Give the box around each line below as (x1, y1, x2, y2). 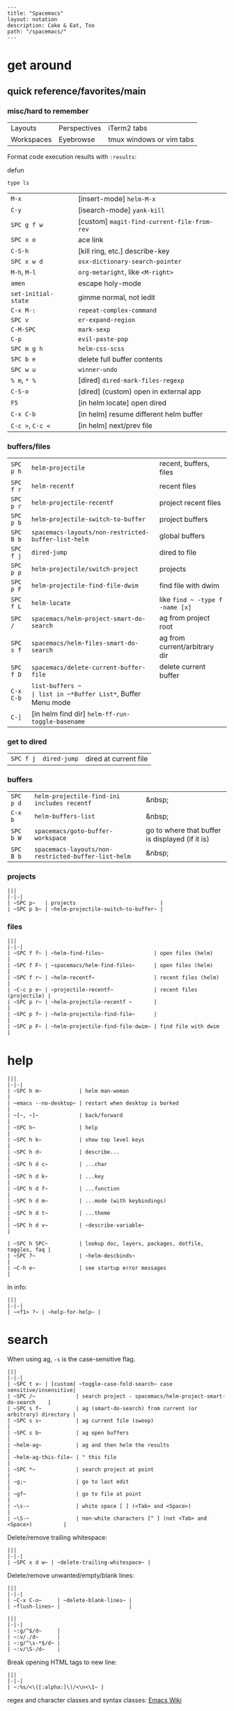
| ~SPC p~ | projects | (7, 899, 164, 907)
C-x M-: (10, 306, 36, 314)
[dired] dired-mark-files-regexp (77, 375, 185, 384)
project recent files (159, 498, 221, 508)
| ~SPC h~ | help (7, 1124, 98, 1131)
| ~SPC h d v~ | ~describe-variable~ (7, 1222, 145, 1229)
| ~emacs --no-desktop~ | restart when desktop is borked (7, 1100, 179, 1107)
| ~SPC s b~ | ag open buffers (7, 1430, 130, 1437)
